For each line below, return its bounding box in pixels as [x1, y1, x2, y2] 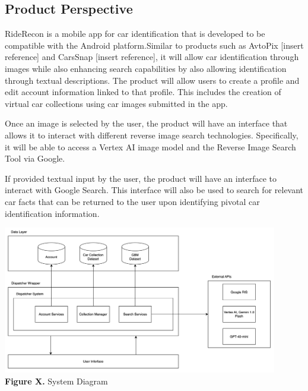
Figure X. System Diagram [5, 374, 108, 387]
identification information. [5, 207, 100, 219]
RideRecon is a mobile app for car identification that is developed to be [5, 27, 265, 40]
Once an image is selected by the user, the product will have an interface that [5, 117, 288, 130]
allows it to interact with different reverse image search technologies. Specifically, [5, 128, 299, 141]
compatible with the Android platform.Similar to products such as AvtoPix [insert [5, 39, 304, 51]
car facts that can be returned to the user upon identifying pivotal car [5, 195, 260, 207]
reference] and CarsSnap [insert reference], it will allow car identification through [5, 51, 299, 63]
